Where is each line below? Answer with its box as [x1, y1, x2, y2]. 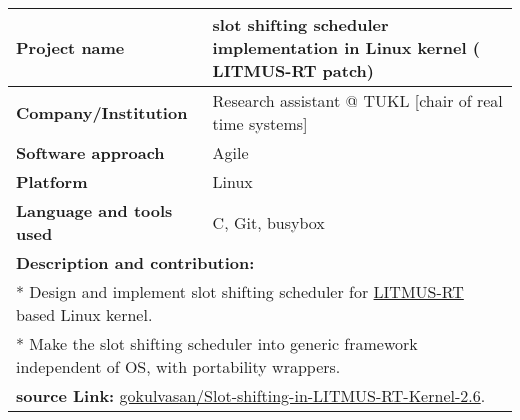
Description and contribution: [16, 251, 255, 274]
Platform [16, 170, 88, 193]
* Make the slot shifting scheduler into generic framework [16, 332, 418, 355]
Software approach [16, 141, 165, 164]
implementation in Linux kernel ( [212, 36, 480, 59]
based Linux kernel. [16, 303, 153, 326]
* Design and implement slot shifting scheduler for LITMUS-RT [16, 280, 464, 303]
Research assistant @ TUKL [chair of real [212, 89, 503, 112]
